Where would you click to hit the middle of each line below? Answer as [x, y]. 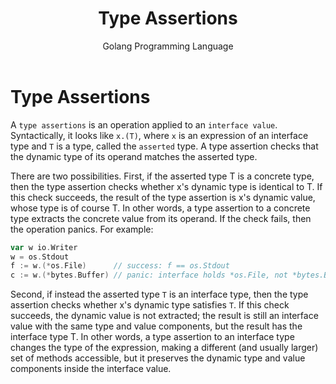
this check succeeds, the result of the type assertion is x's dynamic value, [163, 197]
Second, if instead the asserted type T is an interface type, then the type [159, 294]
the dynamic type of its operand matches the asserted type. [134, 156]
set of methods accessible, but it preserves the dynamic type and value [158, 358]
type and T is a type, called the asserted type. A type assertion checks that [164, 146]
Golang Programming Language [168, 46]
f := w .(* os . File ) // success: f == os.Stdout [120, 266]
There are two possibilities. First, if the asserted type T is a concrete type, [162, 176]
